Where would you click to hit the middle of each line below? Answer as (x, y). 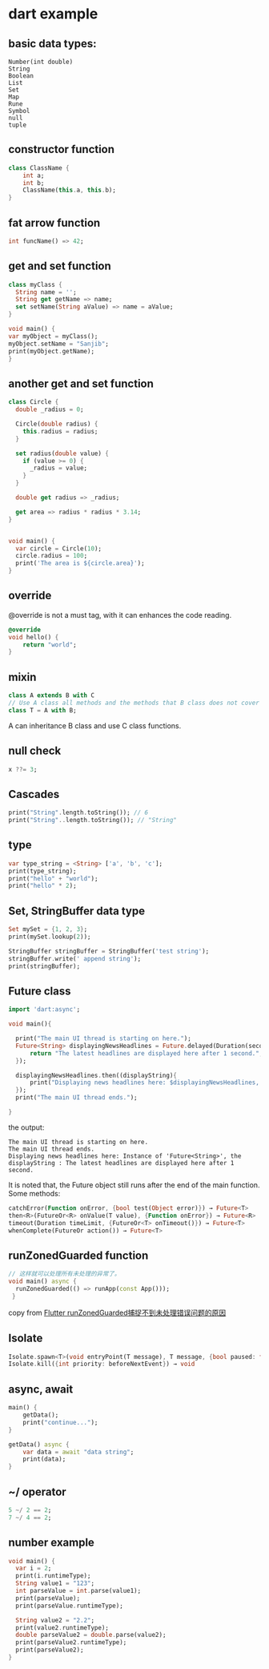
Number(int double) (41, 62)
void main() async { (43, 1282)
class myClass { (35, 284)
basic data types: (53, 44)
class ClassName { (39, 168)
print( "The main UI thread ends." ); (76, 1098)
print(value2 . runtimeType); (62, 1627)
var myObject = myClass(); (53, 336)
